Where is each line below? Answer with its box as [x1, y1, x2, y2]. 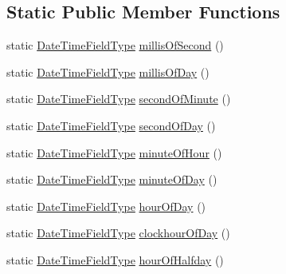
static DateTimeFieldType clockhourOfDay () [6, 224, 230, 241]
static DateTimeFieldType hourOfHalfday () [6, 251, 224, 268]
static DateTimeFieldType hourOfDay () [6, 197, 206, 214]
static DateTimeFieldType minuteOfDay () [6, 171, 217, 188]
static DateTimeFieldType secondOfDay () [6, 117, 216, 133]
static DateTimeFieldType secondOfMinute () [6, 90, 231, 107]
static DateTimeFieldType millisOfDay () [6, 63, 210, 80]
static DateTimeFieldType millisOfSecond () [6, 37, 224, 54]
